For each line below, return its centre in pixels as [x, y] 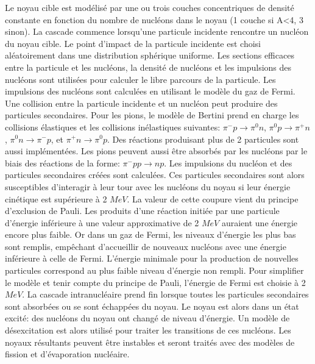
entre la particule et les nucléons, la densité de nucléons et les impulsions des [148, 67]
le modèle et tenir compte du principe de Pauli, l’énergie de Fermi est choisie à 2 [155, 282]
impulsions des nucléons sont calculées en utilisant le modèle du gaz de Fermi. [150, 91]
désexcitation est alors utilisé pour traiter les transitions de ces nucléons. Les [148, 330]
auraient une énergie [260, 222]
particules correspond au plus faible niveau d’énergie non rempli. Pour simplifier [154, 270]
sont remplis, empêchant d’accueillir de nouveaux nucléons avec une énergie [146, 246]
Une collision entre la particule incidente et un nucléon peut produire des [141, 103]
